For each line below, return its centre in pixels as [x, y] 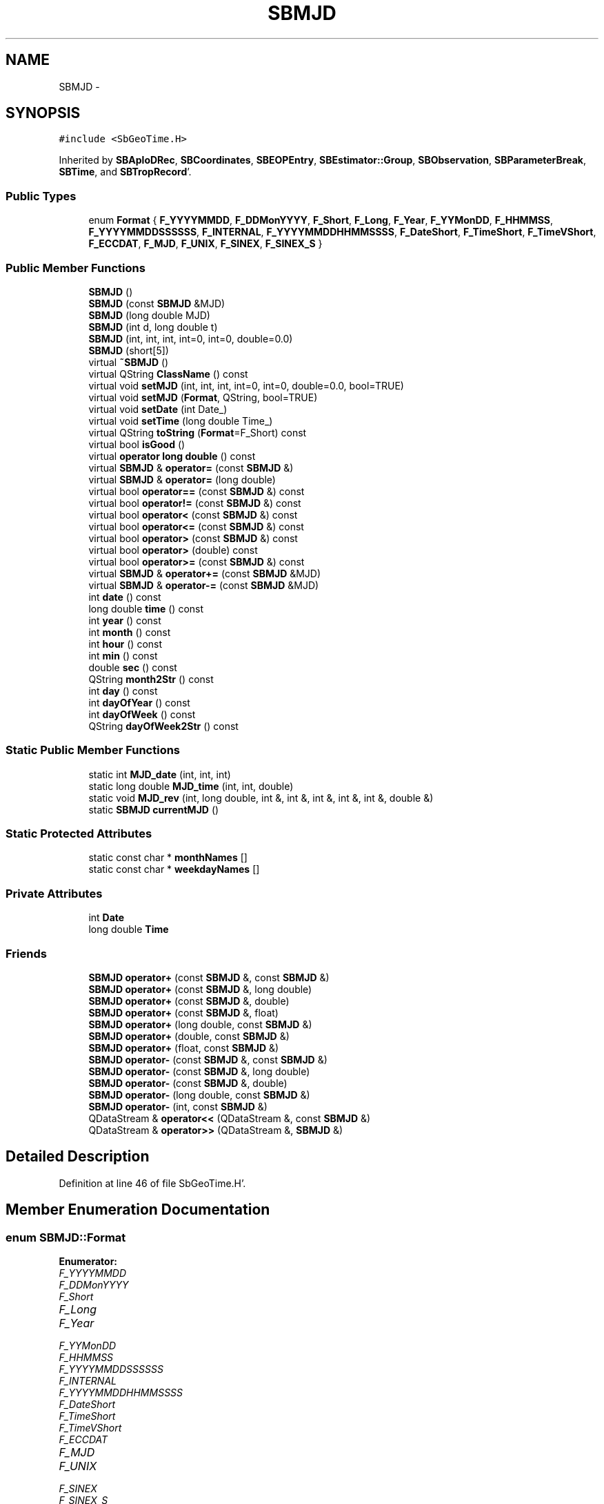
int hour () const [125, 644]
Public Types [41, 196]
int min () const [123, 655]
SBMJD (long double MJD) [149, 315]
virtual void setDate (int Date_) [158, 409]
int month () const [130, 632]
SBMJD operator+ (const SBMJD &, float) [183, 1012]
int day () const [123, 691]
